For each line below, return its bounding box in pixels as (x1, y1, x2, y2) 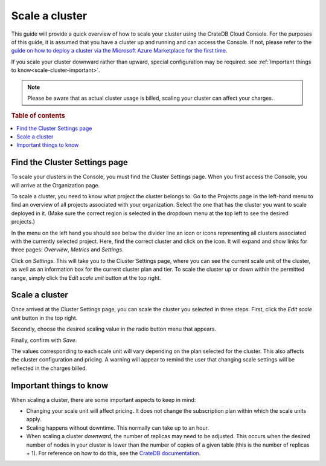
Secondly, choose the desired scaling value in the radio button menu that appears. (11, 325, 217, 332)
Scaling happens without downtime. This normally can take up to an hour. (26, 424, 209, 432)
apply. (26, 416, 42, 423)
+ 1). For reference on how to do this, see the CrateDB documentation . (26, 450, 201, 457)
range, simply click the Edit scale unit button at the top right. (11, 274, 161, 281)
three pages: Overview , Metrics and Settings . (11, 246, 124, 253)
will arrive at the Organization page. (11, 181, 100, 189)
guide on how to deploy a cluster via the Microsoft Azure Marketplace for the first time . (11, 47, 228, 54)
